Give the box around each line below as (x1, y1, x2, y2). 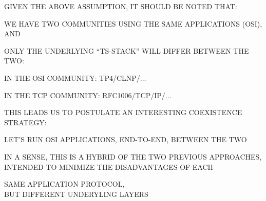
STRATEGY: (4, 117, 47, 127)
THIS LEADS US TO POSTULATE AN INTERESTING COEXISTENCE (4, 107, 242, 118)
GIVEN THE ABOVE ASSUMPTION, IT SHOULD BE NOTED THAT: (4, 1, 237, 11)
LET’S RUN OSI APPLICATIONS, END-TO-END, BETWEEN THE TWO (4, 134, 247, 145)
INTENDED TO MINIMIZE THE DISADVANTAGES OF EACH (4, 161, 214, 172)
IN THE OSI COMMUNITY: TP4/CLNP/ (4, 72, 140, 83)
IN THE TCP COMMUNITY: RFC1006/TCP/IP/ (4, 90, 165, 100)
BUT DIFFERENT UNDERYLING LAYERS (4, 188, 148, 199)
